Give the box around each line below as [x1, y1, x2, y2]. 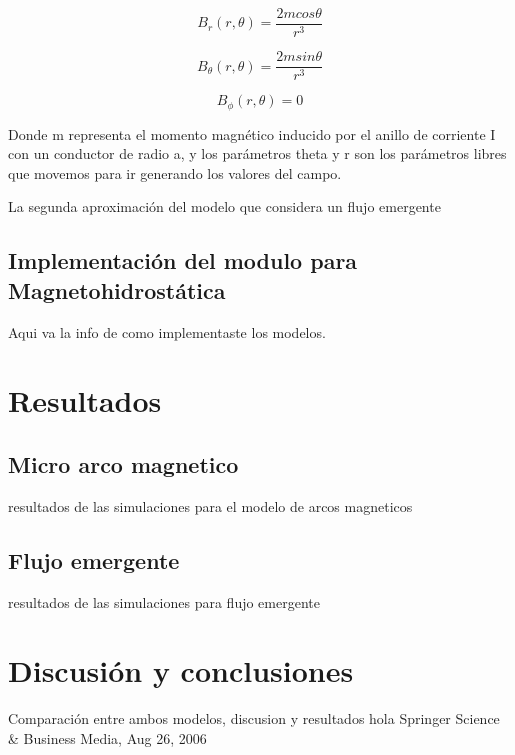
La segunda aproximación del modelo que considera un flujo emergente [8, 196, 441, 217]
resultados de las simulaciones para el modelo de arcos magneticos [8, 495, 413, 516]
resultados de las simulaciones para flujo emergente [8, 591, 320, 612]
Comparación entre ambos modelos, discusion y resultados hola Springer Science [8, 708, 500, 729]
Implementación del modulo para [8, 245, 358, 276]
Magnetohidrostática [8, 274, 226, 305]
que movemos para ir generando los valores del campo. [8, 162, 342, 183]
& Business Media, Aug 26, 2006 [8, 727, 207, 748]
